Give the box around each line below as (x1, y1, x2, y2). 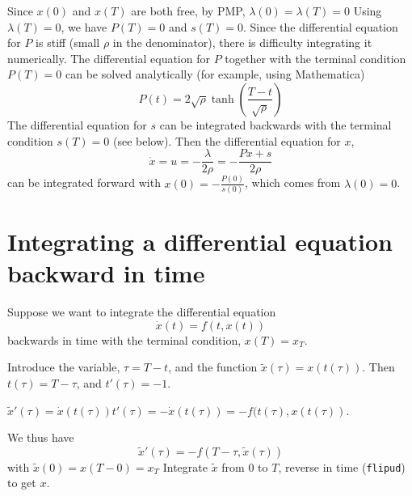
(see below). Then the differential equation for (113, 132, 341, 149)
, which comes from (244, 174, 341, 191)
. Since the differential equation (243, 18, 398, 35)
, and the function (168, 358, 258, 375)
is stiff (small (36, 34, 100, 51)
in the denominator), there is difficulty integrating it (112, 34, 372, 51)
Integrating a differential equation (7, 225, 393, 258)
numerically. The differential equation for (7, 49, 210, 66)
